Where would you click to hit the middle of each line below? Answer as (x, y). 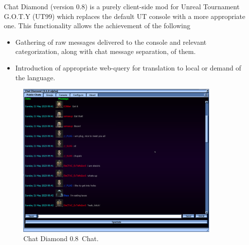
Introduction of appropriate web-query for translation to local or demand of (128, 67)
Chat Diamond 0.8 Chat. (61, 238)
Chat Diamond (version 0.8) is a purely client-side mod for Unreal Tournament (122, 6)
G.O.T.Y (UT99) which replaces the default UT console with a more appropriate (125, 16)
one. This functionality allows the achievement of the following (97, 26)
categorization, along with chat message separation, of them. (106, 51)
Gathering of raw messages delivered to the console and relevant (111, 42)
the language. (35, 77)
